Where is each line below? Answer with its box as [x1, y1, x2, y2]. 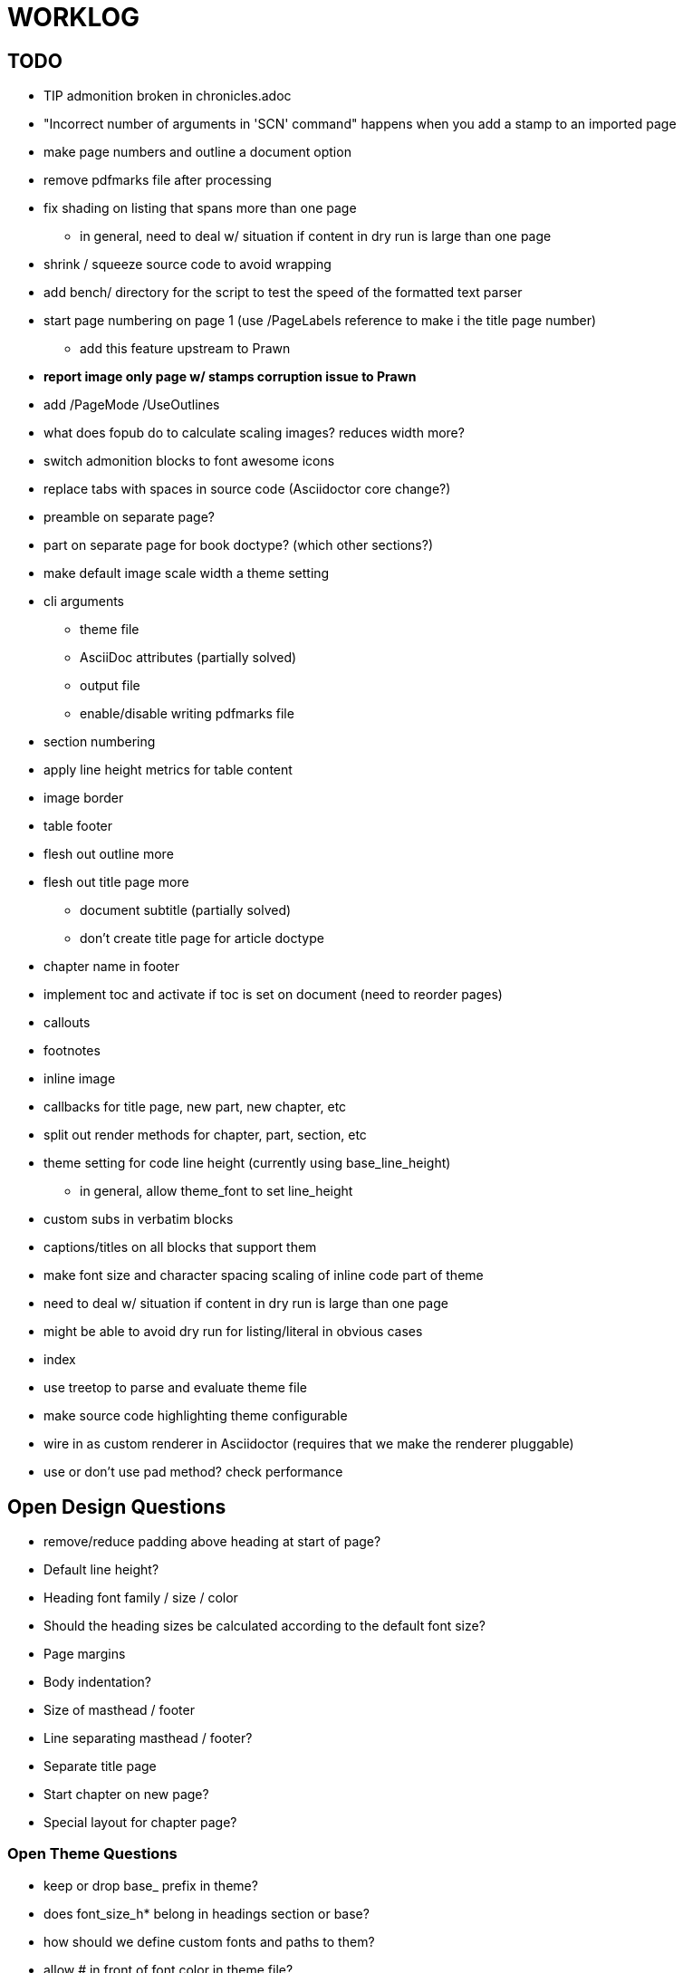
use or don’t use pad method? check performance [43, 1464, 343, 1480]
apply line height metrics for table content [43, 762, 293, 778]
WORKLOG [7, 2, 140, 33]
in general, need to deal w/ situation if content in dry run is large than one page [80, 228, 552, 245]
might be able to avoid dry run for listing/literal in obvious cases [43, 1323, 423, 1340]
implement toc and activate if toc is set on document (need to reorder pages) [43, 986, 503, 1003]
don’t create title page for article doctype [80, 930, 324, 947]
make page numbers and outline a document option [43, 144, 351, 160]
